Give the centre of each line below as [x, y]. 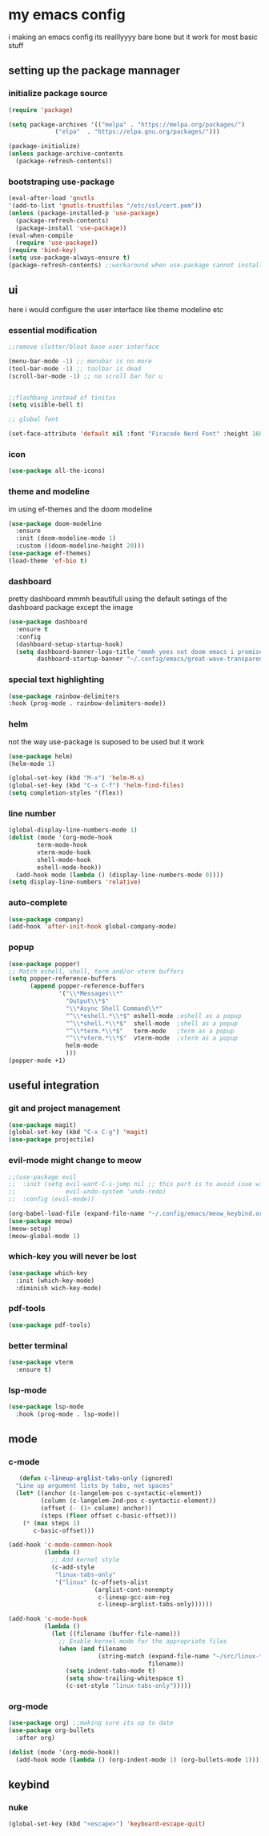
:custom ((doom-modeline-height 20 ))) [80, 546]
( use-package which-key [48, 1273]
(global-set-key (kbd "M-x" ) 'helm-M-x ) [77, 778]
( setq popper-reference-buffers [62, 979]
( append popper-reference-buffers [87, 986]
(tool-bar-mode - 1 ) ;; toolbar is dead [75, 369]
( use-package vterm [41, 1362]
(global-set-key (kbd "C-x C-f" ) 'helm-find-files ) [96, 786]
